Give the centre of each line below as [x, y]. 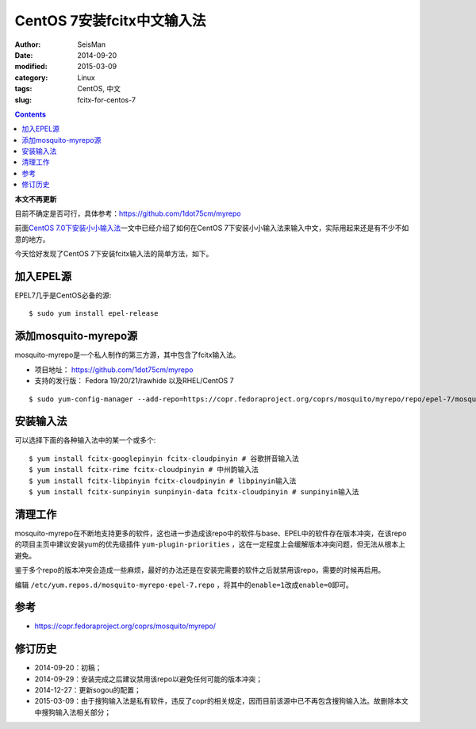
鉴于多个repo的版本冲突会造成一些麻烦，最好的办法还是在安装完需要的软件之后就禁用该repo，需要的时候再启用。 [200, 570]
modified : [31, 67]
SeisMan [92, 44]
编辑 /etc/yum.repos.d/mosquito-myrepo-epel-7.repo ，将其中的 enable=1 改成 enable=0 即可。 [184, 585]
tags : [23, 89]
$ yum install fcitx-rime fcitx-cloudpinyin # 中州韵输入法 [144, 470]
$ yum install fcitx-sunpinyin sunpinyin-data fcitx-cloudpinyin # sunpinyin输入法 [194, 492]
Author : [28, 44]
